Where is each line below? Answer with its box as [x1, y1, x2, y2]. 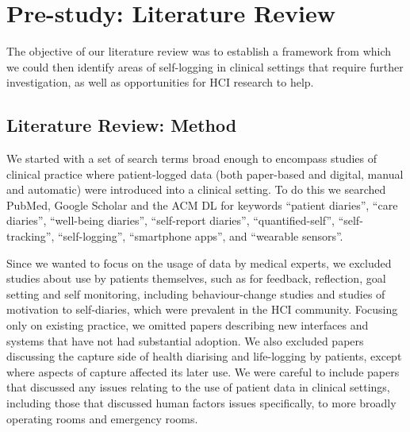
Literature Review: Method [6, 113, 237, 137]
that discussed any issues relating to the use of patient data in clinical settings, [6, 379, 390, 395]
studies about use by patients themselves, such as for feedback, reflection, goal [6, 270, 386, 287]
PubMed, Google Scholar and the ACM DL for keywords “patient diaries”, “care [6, 196, 398, 213]
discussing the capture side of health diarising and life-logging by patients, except [6, 348, 402, 364]
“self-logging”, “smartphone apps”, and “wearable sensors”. [57, 228, 343, 245]
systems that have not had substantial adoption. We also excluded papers [6, 332, 364, 349]
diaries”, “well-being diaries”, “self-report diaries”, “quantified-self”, [6, 212, 335, 229]
